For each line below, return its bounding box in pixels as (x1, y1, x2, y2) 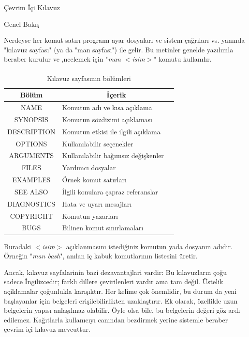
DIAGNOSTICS (7, 198, 56, 209)
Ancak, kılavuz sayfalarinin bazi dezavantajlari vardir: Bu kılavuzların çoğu (4, 267, 227, 277)
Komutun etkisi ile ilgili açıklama (62, 126, 161, 136)
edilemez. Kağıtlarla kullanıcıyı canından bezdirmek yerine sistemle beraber (4, 314, 228, 324)
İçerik (106, 90, 126, 100)
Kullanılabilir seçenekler (62, 138, 133, 148)
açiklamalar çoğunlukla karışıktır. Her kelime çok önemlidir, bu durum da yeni (4, 286, 237, 296)
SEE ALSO (15, 186, 48, 196)
